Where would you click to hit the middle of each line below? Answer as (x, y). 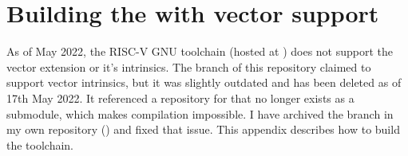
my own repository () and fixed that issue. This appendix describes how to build (203, 129)
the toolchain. (40, 144)
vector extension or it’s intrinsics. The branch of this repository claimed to (189, 66)
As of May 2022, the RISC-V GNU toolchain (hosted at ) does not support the (200, 51)
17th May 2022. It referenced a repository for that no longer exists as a (180, 97)
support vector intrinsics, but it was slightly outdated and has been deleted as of (204, 82)
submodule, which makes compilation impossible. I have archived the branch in (200, 113)
